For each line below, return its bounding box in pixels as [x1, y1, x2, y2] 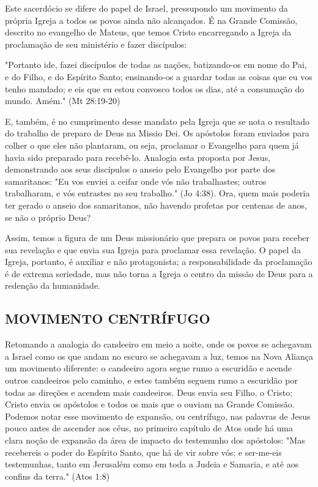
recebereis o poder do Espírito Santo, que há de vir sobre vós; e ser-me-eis [5, 445, 282, 458]
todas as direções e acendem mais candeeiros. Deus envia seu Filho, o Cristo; [5, 385, 293, 398]
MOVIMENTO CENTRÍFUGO [5, 309, 210, 328]
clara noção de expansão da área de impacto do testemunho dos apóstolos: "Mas [5, 434, 305, 447]
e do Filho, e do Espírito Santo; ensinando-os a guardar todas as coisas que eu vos [5, 70, 312, 83]
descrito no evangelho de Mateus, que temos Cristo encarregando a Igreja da [5, 26, 292, 39]
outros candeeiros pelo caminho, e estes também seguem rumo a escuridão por [5, 374, 298, 387]
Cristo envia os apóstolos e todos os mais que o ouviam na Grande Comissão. [5, 398, 295, 411]
